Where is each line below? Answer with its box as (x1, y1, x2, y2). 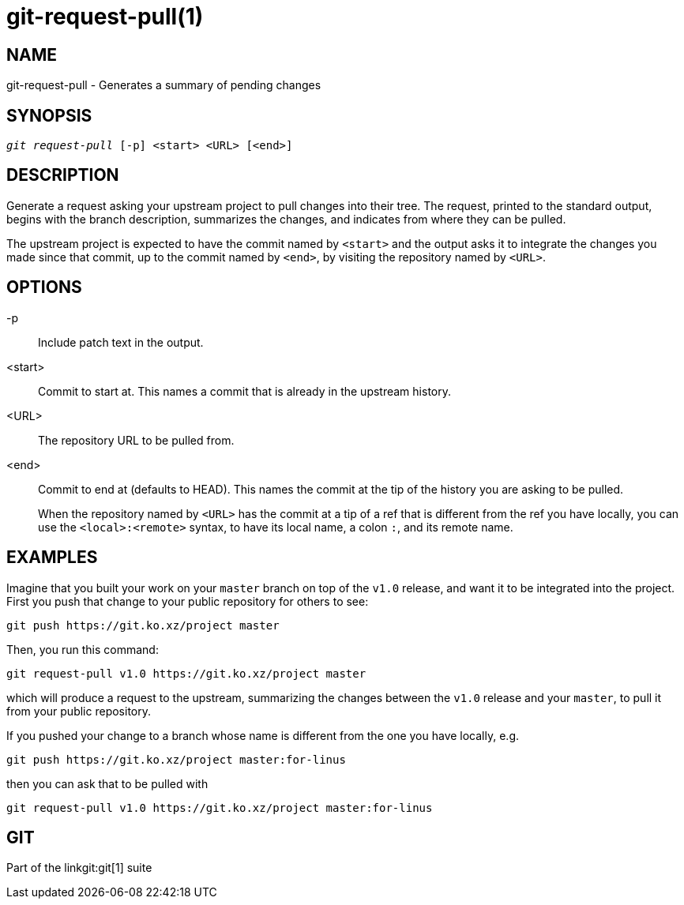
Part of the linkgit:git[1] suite (6, 861, 152, 875)
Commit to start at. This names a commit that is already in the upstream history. (38, 384, 451, 398)
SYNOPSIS (6, 105, 92, 126)
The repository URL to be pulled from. (38, 433, 235, 447)
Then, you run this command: (6, 642, 159, 656)
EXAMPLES (6, 547, 98, 568)
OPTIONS (6, 277, 82, 298)
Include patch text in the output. (38, 335, 204, 349)
